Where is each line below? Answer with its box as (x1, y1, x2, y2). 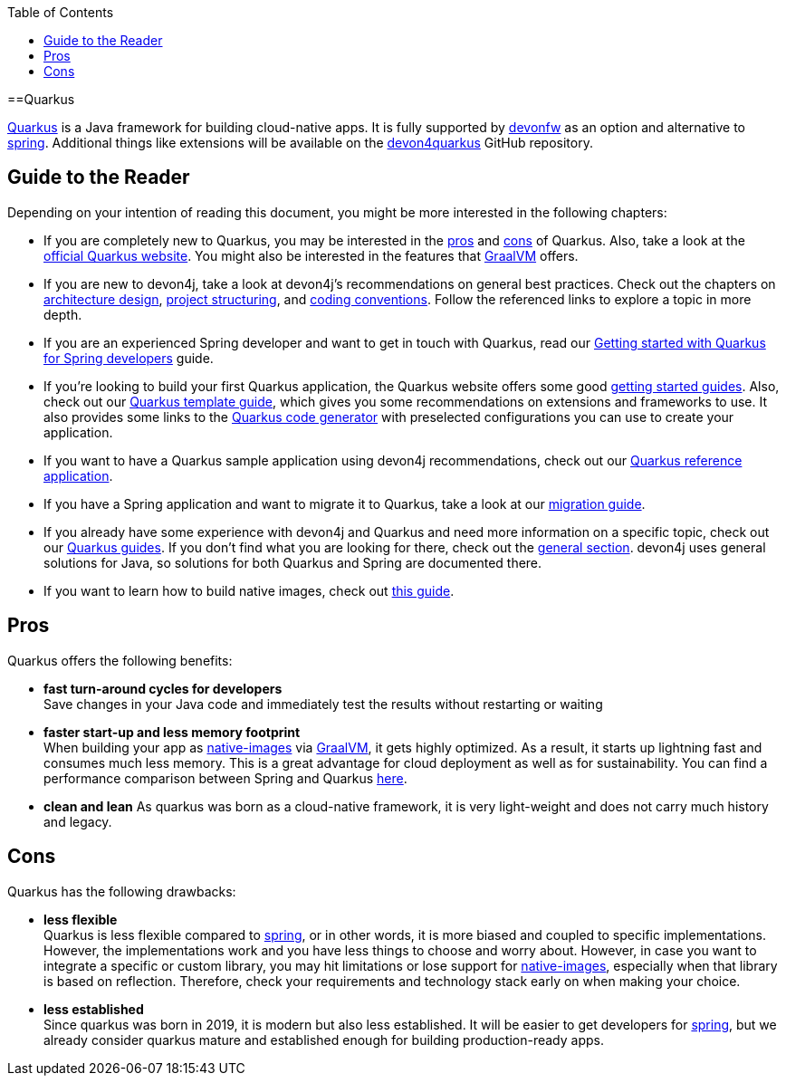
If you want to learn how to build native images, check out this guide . (43, 582, 455, 599)
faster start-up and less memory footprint (43, 724, 301, 740)
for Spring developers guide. (43, 350, 214, 366)
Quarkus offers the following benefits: (7, 652, 233, 668)
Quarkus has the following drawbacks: (7, 883, 236, 899)
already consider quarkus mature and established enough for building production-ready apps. (43, 1031, 604, 1048)
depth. (43, 306, 82, 322)
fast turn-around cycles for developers (43, 680, 283, 696)
